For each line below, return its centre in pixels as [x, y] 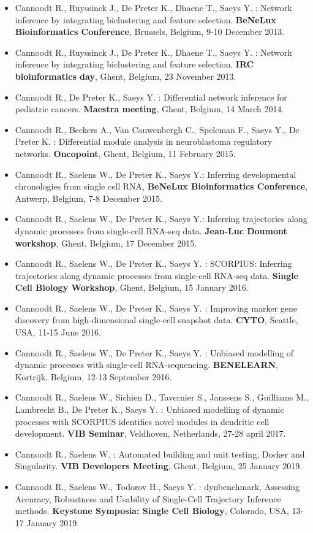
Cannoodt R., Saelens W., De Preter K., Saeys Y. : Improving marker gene [156, 308]
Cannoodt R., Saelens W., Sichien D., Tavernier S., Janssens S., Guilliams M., [162, 397]
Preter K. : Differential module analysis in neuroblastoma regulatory [144, 141]
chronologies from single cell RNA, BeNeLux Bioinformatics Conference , [161, 186]
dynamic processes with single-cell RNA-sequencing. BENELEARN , [147, 365]
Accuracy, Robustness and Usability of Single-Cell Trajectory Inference [148, 498]
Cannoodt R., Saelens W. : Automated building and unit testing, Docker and [160, 454]
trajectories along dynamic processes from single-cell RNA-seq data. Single [157, 275]
